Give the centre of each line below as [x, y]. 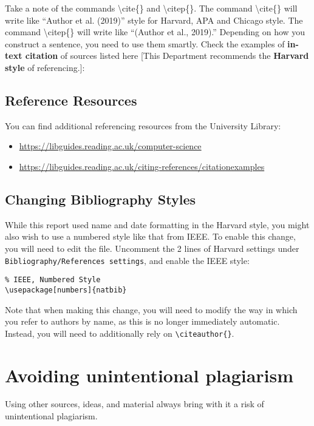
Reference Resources [71, 100]
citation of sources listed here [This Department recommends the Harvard [167, 56]
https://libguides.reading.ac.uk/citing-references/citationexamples [142, 166]
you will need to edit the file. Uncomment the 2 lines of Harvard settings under [152, 248]
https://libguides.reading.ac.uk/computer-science [110, 146]
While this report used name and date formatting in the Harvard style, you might [157, 224]
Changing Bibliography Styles [101, 199]
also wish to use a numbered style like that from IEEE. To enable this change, [150, 236]
